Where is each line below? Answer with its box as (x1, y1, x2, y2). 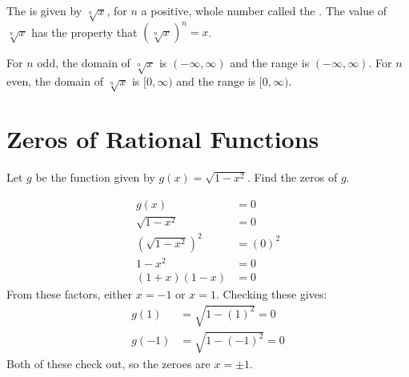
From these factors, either (6, 285, 133, 302)
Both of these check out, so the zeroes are (6, 355, 211, 371)
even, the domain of (6, 73, 103, 90)
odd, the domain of (37, 54, 130, 71)
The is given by (6, 2, 82, 18)
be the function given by (35, 168, 155, 185)
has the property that (31, 23, 138, 40)
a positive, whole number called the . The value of (141, 2, 387, 18)
